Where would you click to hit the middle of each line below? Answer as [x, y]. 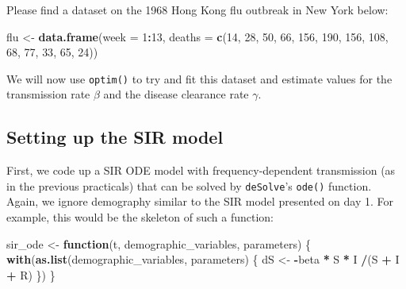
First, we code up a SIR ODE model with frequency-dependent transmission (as [201, 170]
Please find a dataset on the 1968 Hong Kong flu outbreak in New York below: [197, 10]
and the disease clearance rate [176, 94]
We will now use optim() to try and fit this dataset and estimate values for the [199, 78]
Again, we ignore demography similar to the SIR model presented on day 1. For [200, 201]
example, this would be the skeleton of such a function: [140, 217]
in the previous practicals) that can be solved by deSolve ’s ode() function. [189, 185]
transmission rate [48, 94]
